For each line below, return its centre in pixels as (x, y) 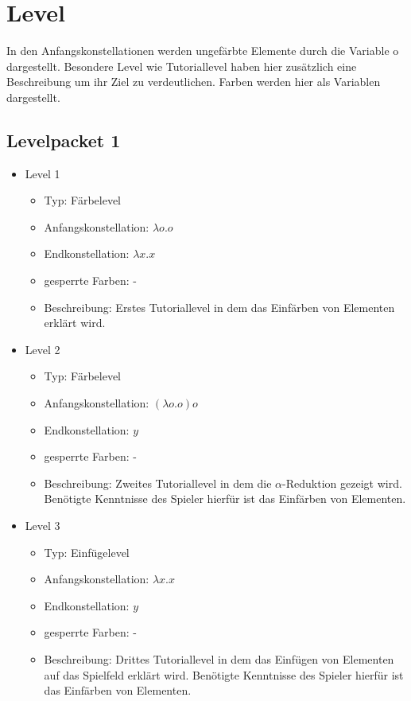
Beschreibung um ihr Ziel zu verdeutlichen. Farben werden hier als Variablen (194, 82)
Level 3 (43, 526)
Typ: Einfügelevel (87, 552)
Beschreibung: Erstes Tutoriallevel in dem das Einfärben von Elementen (219, 307)
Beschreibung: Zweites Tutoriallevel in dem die (158, 483)
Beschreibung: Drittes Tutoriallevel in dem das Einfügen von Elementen (219, 658)
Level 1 (43, 173)
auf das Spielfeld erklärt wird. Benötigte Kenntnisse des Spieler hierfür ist (224, 674)
